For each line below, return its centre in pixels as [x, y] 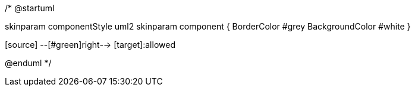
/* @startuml [30, 8]
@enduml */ [28, 63]
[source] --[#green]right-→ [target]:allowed [90, 45]
